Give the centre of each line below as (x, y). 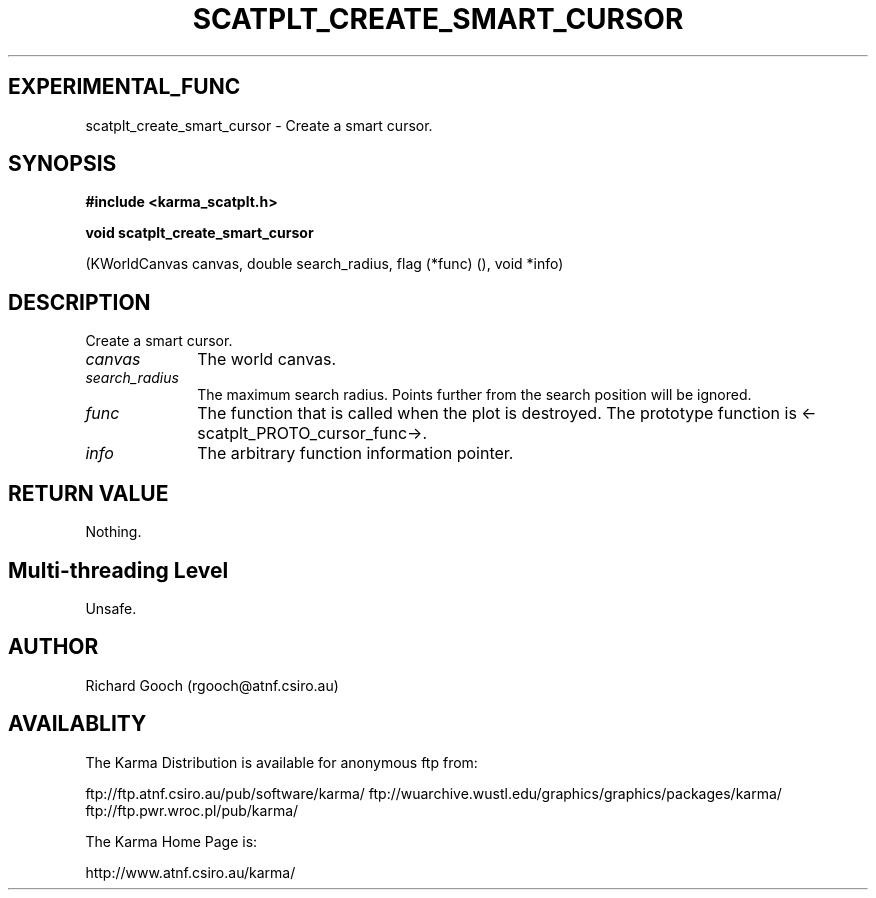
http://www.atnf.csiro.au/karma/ (190, 872)
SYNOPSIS (62, 164)
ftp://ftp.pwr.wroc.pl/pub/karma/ (192, 810)
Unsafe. (111, 608)
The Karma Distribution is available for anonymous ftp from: (281, 762)
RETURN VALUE (88, 493)
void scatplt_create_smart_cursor (199, 233)
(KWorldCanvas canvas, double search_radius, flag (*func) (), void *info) (324, 264)
